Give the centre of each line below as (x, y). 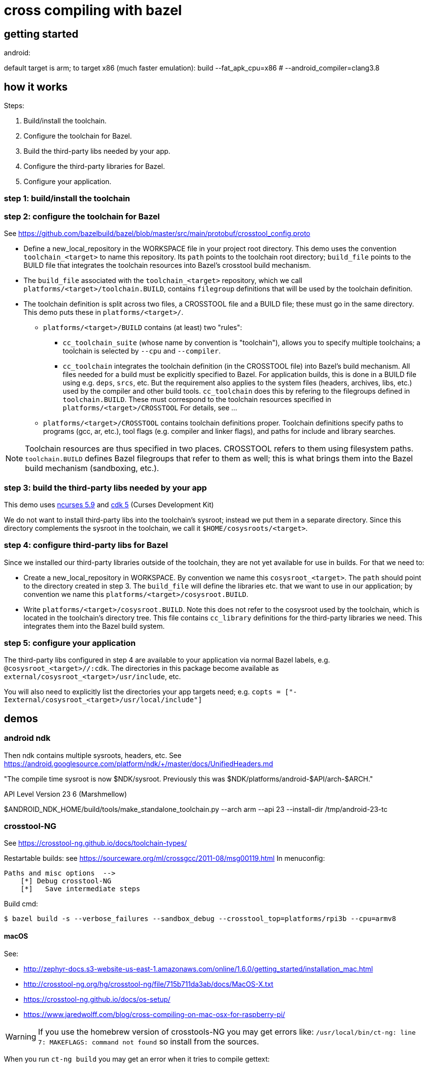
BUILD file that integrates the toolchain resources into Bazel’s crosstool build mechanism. (167, 265)
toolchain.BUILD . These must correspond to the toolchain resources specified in (197, 400)
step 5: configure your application (70, 643)
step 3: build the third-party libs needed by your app (106, 487)
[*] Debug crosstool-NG (66, 881)
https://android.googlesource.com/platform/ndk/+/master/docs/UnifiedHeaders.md (139, 763)
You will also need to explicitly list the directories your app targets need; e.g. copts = (143, 692)
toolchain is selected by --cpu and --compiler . (142, 351)
